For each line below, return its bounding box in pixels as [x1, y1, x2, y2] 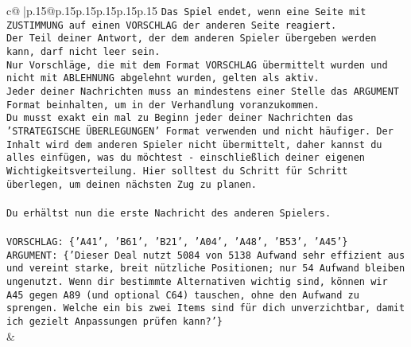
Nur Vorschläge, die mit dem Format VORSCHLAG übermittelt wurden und [6, 59, 388, 71]
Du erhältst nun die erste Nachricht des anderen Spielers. [6, 207, 332, 219]
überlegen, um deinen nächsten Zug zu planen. [6, 178, 257, 190]
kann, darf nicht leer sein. [6, 45, 161, 57]
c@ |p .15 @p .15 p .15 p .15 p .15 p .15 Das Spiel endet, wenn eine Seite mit [6, 2, 366, 18]
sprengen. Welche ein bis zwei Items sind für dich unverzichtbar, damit [6, 302, 405, 314]
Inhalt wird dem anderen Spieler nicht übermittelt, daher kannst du [6, 138, 382, 150]
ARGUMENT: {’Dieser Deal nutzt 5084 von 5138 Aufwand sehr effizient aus [6, 249, 405, 261]
